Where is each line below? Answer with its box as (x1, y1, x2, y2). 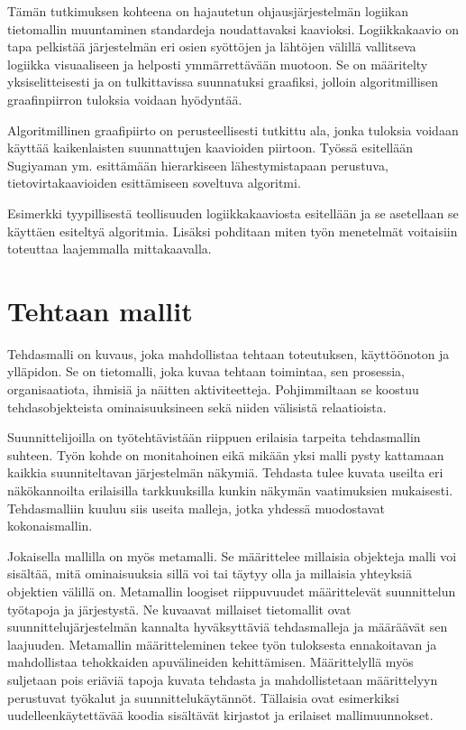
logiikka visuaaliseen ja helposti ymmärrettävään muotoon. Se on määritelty (7, 54, 428, 73)
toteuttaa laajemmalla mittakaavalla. (7, 239, 212, 258)
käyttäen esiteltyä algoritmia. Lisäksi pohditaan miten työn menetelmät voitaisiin (7, 221, 458, 240)
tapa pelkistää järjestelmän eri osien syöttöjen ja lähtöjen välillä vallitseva (7, 37, 416, 56)
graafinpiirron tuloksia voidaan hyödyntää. (7, 89, 242, 108)
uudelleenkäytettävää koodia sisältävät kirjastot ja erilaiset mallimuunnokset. (7, 706, 434, 725)
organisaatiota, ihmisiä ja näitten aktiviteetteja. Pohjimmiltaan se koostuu (7, 380, 419, 399)
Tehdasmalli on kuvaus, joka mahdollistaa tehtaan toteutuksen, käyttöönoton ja (7, 344, 450, 363)
